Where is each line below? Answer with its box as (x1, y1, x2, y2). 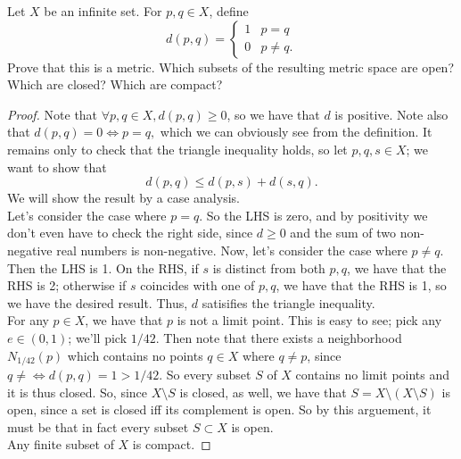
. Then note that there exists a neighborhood (155, 328, 402, 346)
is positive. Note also (334, 104, 449, 123)
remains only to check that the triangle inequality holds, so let (7, 139, 348, 158)
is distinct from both (212, 258, 325, 277)
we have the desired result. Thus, (7, 293, 188, 312)
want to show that (7, 157, 107, 176)
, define (209, 2, 249, 20)
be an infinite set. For (44, 2, 162, 20)
